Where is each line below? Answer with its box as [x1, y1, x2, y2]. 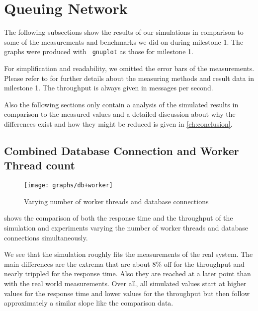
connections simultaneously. [4, 232, 88, 242]
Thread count [4, 157, 75, 173]
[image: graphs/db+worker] [24, 182, 113, 189]
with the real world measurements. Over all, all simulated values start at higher [4, 278, 247, 288]
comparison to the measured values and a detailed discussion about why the [4, 109, 236, 119]
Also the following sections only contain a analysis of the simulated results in [4, 99, 239, 109]
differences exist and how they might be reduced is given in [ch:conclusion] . [4, 118, 233, 129]
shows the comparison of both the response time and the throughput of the [4, 213, 233, 223]
